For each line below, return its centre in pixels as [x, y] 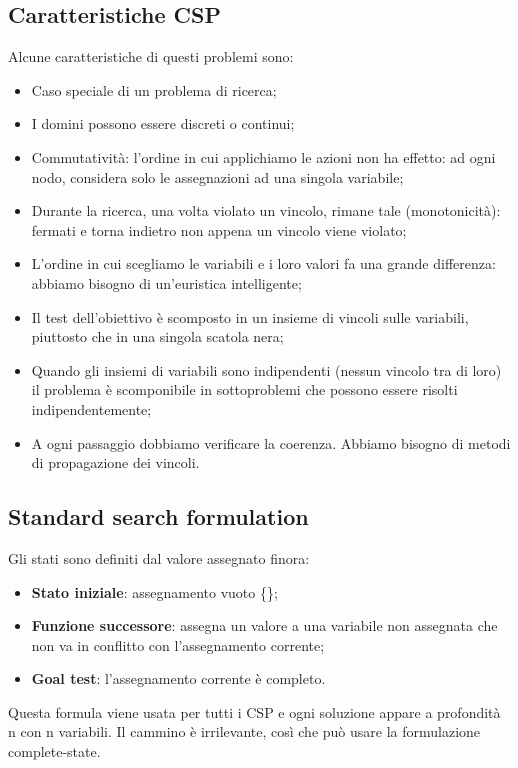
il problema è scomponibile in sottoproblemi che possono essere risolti [244, 389]
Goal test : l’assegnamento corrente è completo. [178, 678]
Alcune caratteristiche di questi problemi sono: [151, 56]
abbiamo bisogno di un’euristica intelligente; [166, 282]
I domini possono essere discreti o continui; [163, 123]
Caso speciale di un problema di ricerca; [154, 89]
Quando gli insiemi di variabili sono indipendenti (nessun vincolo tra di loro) [266, 369]
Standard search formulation [158, 516]
